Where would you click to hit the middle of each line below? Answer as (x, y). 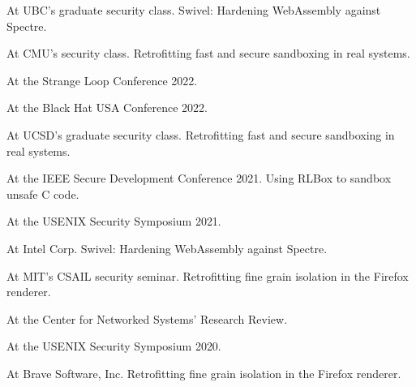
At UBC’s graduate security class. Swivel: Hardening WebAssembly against (194, 10)
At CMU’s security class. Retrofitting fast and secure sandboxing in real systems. (208, 53)
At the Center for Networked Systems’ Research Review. (147, 318)
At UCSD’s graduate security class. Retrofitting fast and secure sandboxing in (201, 134)
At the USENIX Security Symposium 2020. (114, 346)
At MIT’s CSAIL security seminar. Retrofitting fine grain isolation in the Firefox (208, 275)
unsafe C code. (43, 193)
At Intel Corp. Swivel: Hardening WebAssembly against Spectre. (167, 248)
